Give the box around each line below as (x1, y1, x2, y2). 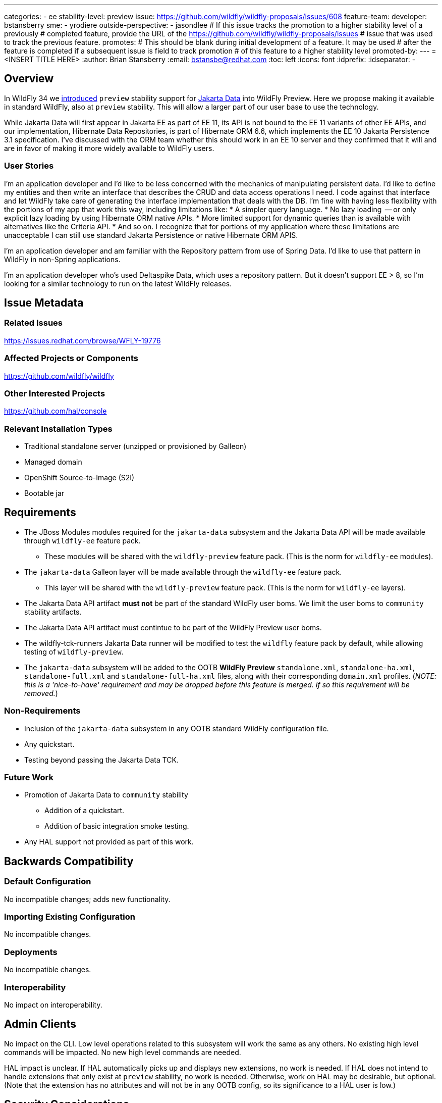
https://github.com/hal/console (4, 407, 107, 416)
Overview (4, 72, 54, 85)
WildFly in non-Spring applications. (4, 255, 121, 264)
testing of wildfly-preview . (24, 647, 124, 656)
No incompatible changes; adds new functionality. (4, 894, 171, 904)
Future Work (4, 772, 53, 783)
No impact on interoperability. (4, 1000, 102, 1009)
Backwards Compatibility (4, 855, 134, 868)
